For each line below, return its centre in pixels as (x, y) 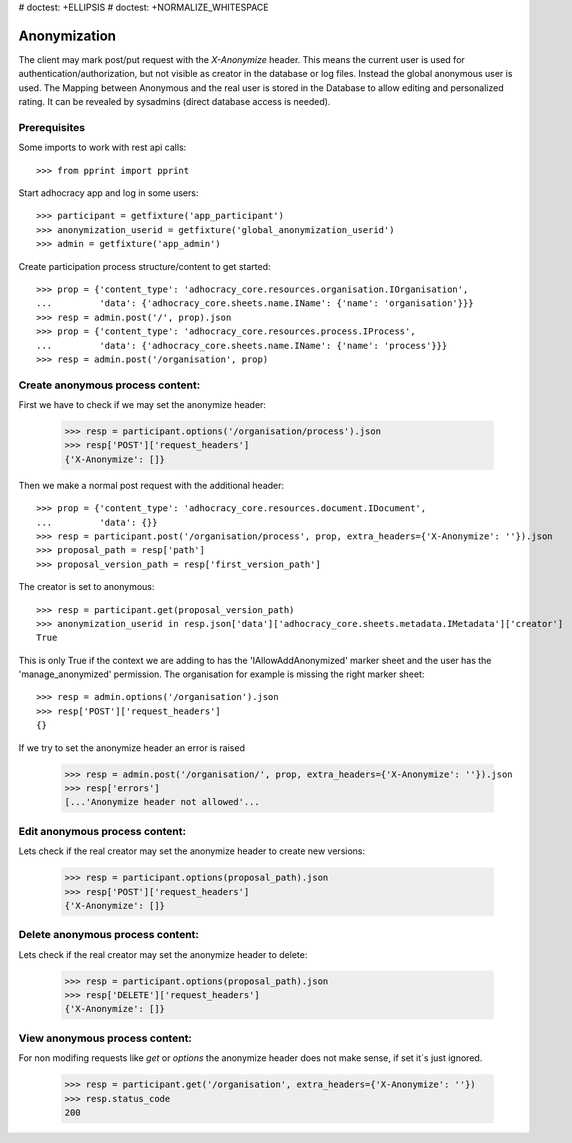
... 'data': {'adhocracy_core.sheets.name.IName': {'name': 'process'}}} (242, 345)
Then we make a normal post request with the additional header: (151, 485)
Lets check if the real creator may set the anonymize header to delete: (163, 954)
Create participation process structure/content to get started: (144, 266)
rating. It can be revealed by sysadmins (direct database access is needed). (174, 102)
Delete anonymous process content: (109, 935)
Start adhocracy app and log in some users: (108, 193)
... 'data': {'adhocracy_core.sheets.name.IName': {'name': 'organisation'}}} (255, 303)
